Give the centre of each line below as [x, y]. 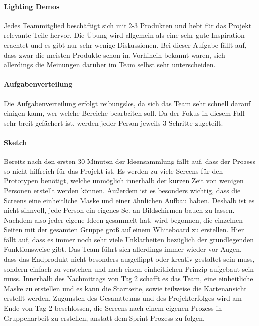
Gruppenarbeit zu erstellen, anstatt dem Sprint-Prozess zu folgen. [104, 317]
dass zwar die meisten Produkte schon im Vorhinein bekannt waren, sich [115, 55]
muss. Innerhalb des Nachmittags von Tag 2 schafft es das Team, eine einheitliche [129, 278]
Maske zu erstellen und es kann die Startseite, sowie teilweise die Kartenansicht [125, 288]
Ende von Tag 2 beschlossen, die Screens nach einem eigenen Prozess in [113, 308]
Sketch [16, 142]
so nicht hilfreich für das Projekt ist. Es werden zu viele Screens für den [114, 171]
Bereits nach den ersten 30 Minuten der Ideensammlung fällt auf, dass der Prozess [129, 161]
